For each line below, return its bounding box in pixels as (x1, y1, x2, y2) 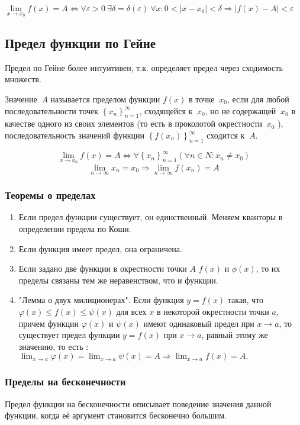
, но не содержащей (205, 104, 276, 117)
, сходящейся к (139, 104, 193, 117)
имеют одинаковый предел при (143, 317, 254, 329)
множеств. (5, 73, 41, 85)
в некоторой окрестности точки (156, 305, 269, 317)
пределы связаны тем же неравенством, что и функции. (18, 273, 218, 286)
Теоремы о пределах (5, 188, 96, 202)
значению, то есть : (18, 340, 89, 352)
